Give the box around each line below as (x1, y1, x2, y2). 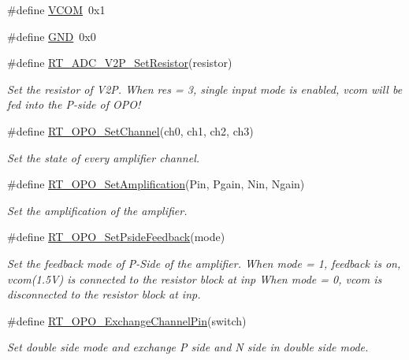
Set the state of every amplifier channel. (7, 149, 200, 165)
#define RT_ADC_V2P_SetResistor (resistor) (7, 54, 232, 71)
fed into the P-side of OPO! (7, 96, 141, 113)
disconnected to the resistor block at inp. (7, 286, 201, 302)
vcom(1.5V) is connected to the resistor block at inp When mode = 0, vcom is (7, 270, 382, 287)
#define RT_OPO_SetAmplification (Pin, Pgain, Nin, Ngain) (7, 176, 305, 192)
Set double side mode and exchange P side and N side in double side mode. (7, 339, 369, 355)
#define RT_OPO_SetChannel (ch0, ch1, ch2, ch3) (7, 122, 254, 139)
